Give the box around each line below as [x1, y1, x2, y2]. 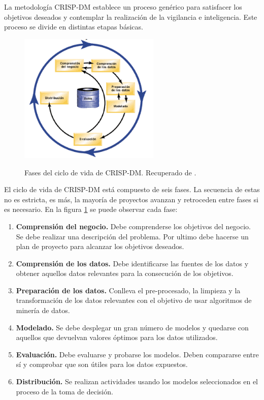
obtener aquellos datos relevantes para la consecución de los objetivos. [16, 268, 234, 279]
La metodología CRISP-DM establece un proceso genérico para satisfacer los [4, 2, 242, 12]
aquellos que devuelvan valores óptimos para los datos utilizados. [16, 332, 218, 343]
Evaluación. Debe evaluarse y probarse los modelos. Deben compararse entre [16, 349, 259, 359]
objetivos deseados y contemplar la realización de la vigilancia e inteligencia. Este [4, 11, 257, 22]
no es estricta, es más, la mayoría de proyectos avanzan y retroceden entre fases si [4, 194, 258, 204]
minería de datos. [16, 305, 70, 316]
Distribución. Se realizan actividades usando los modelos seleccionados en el [16, 376, 258, 387]
